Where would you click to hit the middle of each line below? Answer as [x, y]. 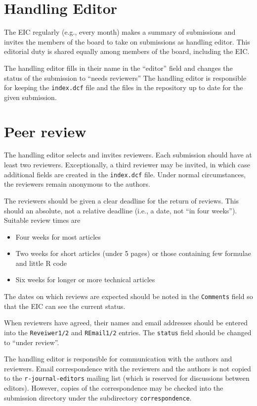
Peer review [45, 131]
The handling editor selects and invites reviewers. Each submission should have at [128, 155]
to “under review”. [32, 342]
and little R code [41, 263]
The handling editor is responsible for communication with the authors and [118, 359]
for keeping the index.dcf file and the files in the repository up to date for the [124, 87]
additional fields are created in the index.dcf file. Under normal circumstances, [125, 174]
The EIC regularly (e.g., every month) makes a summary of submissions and [120, 32]
